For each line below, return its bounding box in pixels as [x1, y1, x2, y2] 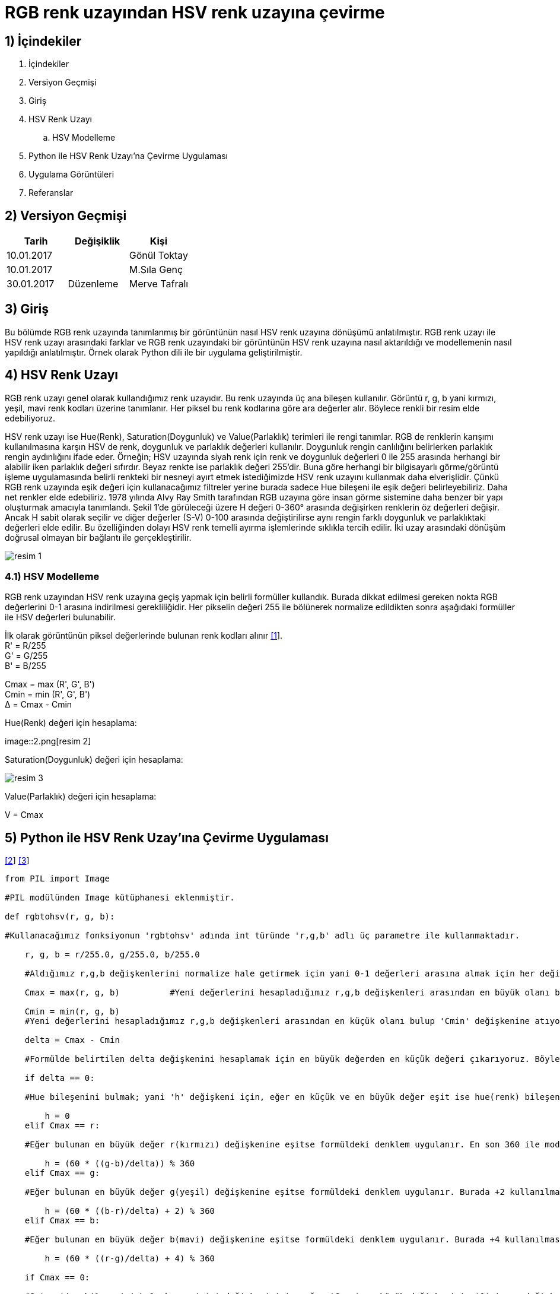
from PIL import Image [5, 874, 110, 884]
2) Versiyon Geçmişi [5, 208, 127, 223]
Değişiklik [75, 235, 120, 248]
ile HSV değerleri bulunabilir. [5, 612, 116, 623]
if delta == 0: [24, 1073, 95, 1083]
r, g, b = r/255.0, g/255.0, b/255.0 [24, 950, 200, 960]
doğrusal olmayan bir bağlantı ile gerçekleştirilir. [5, 532, 192, 543]
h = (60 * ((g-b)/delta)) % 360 [44, 1159, 195, 1169]
